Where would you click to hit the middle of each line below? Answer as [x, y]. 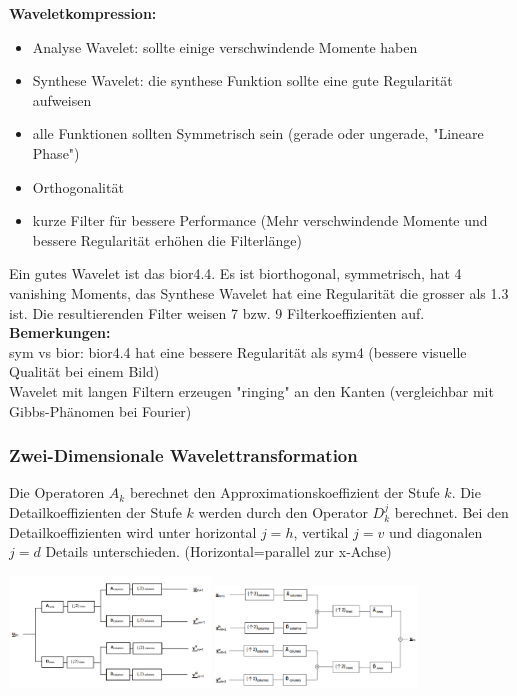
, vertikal [321, 531]
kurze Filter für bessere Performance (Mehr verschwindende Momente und [260, 220]
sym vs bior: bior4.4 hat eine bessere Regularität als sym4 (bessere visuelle [238, 351]
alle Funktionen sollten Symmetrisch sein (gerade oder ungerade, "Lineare [258, 133]
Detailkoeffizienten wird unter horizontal [133, 531]
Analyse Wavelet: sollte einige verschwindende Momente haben [225, 46]
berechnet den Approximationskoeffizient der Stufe [284, 492]
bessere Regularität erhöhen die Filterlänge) [167, 239]
